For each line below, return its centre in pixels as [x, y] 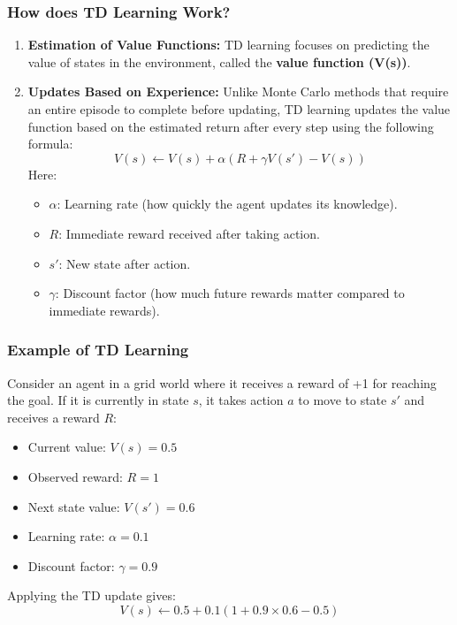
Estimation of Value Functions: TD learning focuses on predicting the [228, 45]
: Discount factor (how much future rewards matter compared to [230, 293]
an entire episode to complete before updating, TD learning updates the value [239, 109]
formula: [50, 144]
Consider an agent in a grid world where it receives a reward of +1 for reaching [222, 382]
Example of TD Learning [98, 350]
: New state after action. [125, 263]
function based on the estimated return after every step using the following [231, 126]
